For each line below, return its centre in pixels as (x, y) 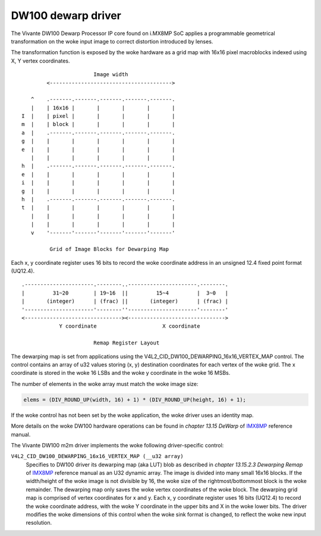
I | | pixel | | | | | (98, 116)
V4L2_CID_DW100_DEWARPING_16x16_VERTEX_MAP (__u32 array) (97, 456)
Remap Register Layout (126, 343)
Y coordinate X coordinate (130, 326)
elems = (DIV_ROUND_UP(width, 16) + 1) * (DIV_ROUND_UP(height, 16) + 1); (135, 399)
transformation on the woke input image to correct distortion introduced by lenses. (112, 41)
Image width (111, 75)
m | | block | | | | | (98, 124)
